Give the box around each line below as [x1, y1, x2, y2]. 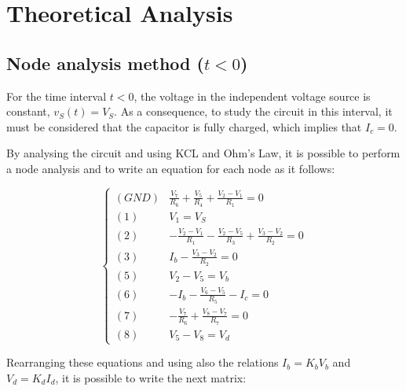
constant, [6, 103, 50, 120]
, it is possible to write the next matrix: [55, 369, 247, 385]
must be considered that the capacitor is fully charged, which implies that [6, 118, 362, 135]
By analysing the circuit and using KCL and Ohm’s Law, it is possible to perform [6, 145, 401, 161]
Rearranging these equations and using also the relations [6, 354, 279, 371]
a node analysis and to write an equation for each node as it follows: [6, 160, 335, 176]
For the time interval [6, 87, 107, 104]
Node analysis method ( [6, 50, 204, 75]
